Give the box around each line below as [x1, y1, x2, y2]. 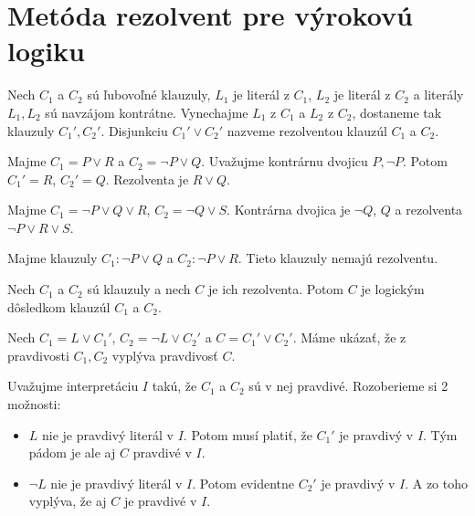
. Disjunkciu [100, 121, 168, 140]
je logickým [361, 279, 425, 299]
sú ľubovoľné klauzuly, [87, 85, 211, 104]
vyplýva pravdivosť [111, 345, 218, 364]
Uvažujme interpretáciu [7, 376, 139, 395]
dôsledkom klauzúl [7, 297, 111, 316]
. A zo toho [405, 473, 468, 492]
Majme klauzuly [7, 248, 98, 268]
